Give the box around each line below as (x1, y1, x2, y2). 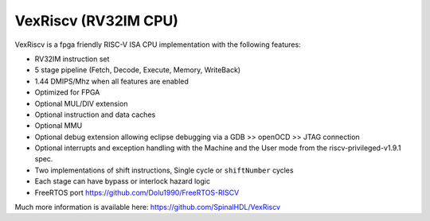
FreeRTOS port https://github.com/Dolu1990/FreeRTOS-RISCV (34, 188, 240, 197)
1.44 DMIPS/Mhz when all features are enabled (34, 76, 189, 86)
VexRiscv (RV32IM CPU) (14, 12, 179, 29)
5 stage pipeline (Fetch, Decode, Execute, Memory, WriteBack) (34, 65, 241, 75)
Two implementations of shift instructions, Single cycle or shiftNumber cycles (34, 165, 294, 175)
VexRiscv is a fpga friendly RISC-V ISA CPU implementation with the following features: (14, 40, 302, 49)
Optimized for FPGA (34, 87, 100, 97)
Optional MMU (34, 121, 83, 130)
